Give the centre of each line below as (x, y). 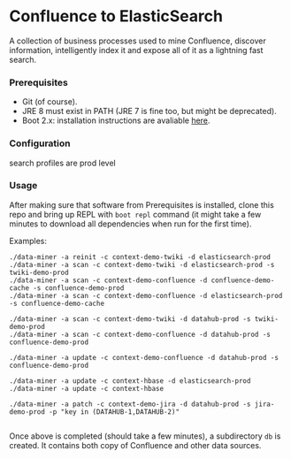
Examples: (28, 241)
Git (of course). (50, 102)
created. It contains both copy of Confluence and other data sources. (135, 445)
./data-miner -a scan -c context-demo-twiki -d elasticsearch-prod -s (142, 264)
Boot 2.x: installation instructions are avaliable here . (116, 120)
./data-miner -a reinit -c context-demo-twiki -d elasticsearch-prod (140, 257)
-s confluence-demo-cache (57, 303)
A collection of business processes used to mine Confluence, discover (138, 41)
